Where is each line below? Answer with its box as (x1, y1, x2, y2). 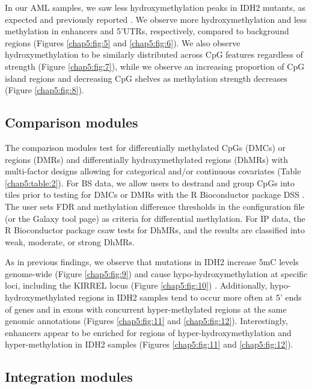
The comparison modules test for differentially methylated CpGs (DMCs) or (5, 141, 286, 153)
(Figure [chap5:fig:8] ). (5, 84, 84, 96)
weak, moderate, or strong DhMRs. (5, 235, 135, 248)
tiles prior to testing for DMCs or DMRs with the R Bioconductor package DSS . (5, 188, 305, 201)
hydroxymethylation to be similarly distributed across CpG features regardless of (5, 48, 303, 61)
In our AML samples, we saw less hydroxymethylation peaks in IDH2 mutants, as (5, 1, 305, 13)
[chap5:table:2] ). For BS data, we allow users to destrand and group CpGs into (5, 176, 295, 189)
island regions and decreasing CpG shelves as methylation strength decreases (5, 72, 287, 84)
